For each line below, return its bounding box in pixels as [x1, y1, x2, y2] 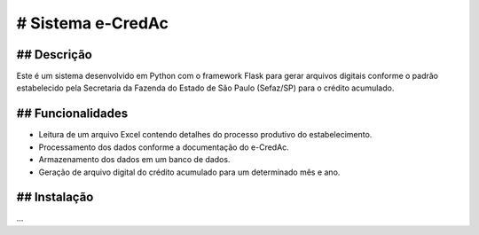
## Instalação [16, 190, 94, 205]
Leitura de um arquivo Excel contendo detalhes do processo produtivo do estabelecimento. [38, 129, 373, 140]
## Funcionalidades [16, 106, 129, 121]
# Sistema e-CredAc [16, 13, 169, 33]
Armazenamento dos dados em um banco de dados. [38, 154, 231, 165]
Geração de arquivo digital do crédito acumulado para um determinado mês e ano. [38, 167, 341, 177]
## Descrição [16, 47, 92, 62]
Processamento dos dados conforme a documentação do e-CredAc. [38, 142, 290, 153]
